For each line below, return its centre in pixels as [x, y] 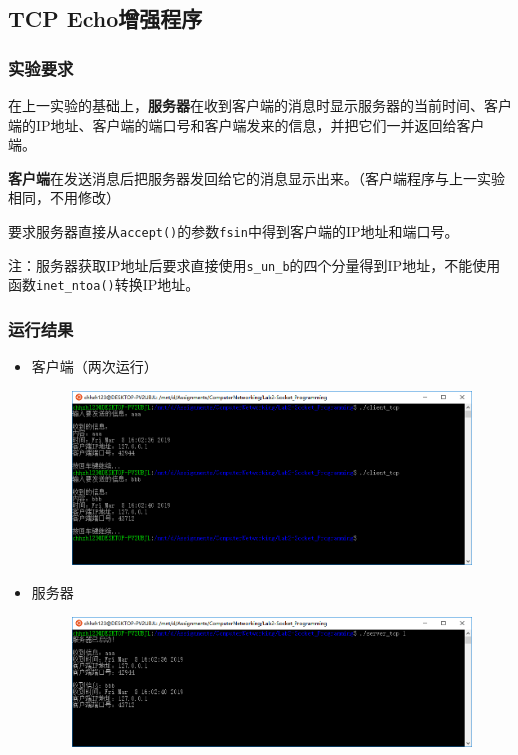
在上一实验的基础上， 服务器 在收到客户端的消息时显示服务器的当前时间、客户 [260, 105]
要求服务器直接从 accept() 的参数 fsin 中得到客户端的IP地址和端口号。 [233, 230]
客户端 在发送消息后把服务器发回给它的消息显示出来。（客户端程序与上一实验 [256, 177]
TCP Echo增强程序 [105, 18]
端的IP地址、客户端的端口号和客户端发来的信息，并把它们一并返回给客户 [246, 124]
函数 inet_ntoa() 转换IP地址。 [104, 284]
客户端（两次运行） [94, 366]
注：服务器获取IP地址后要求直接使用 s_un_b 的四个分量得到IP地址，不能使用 [254, 264]
